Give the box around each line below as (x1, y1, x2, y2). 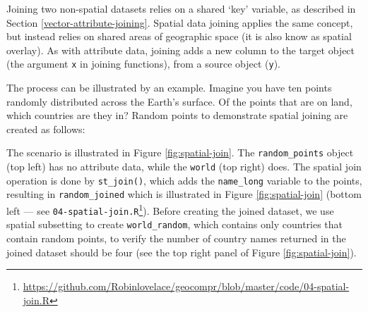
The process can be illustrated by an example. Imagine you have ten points (6, 80, 332, 95)
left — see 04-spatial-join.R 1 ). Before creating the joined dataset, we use (6, 201, 334, 218)
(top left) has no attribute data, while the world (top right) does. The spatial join (6, 159, 362, 174)
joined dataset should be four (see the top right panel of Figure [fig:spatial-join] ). (6, 244, 357, 259)
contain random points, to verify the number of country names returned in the (6, 231, 346, 245)
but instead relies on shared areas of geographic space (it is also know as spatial (6, 29, 352, 44)
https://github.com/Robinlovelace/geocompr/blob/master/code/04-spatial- (23, 279, 350, 294)
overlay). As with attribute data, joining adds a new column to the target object (6, 42, 355, 57)
